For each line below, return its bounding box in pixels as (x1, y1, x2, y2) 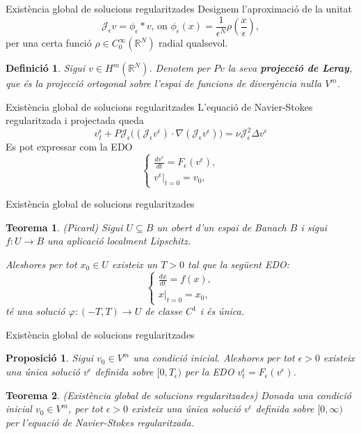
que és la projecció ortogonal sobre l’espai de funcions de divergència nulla (6, 76, 322, 91)
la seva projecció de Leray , (227, 61, 353, 75)
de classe (145, 304, 182, 318)
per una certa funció (6, 36, 92, 50)
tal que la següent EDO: (188, 256, 290, 271)
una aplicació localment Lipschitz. (47, 233, 191, 248)
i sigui (300, 219, 328, 234)
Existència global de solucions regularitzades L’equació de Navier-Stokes (6, 99, 313, 114)
